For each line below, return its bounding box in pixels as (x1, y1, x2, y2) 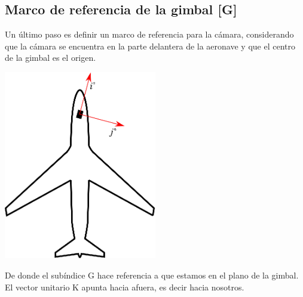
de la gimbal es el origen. (5, 51, 96, 64)
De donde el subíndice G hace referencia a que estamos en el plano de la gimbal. (5, 269, 299, 281)
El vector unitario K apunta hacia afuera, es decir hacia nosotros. (5, 280, 244, 293)
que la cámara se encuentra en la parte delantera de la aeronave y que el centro (5, 39, 295, 52)
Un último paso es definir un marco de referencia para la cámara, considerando (5, 28, 294, 41)
